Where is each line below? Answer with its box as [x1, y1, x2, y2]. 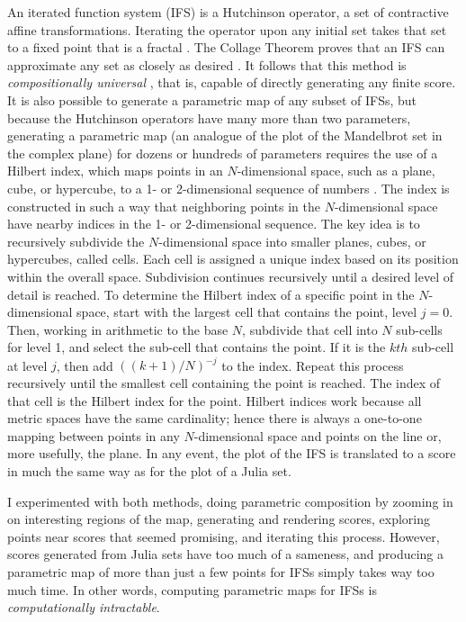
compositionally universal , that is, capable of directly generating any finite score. [7, 73, 456, 92]
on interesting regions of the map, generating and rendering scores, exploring [7, 509, 430, 528]
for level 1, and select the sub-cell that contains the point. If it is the [7, 338, 386, 356]
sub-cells [396, 320, 443, 338]
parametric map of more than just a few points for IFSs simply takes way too [7, 562, 435, 581]
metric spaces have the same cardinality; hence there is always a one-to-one [7, 409, 422, 428]
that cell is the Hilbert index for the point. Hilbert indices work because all [7, 391, 422, 410]
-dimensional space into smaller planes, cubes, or [158, 231, 426, 250]
